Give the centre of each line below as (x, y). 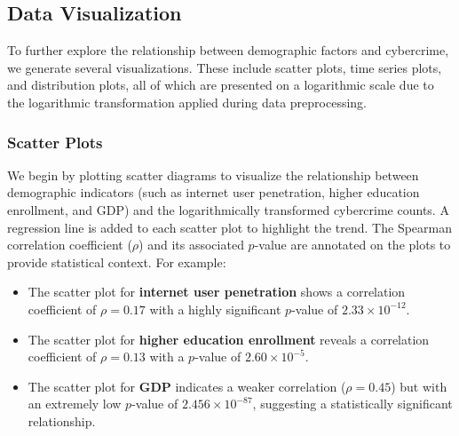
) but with (419, 386)
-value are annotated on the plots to (352, 245)
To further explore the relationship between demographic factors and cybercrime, (228, 50)
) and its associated (191, 245)
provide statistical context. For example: (117, 262)
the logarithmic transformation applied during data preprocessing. (187, 102)
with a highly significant (215, 309)
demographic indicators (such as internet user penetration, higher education (214, 192)
